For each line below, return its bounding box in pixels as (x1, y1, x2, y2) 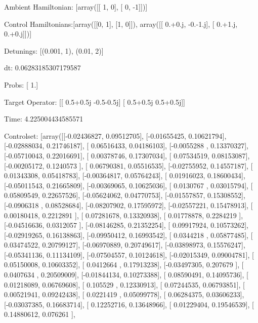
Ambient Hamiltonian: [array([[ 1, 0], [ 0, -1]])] (4, 2, 148, 12)
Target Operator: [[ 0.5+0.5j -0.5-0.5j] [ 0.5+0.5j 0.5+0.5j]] (4, 96, 185, 107)
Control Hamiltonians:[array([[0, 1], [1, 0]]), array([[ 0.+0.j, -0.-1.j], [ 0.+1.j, (4, 18, 238, 29)
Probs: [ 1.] (4, 79, 38, 90)
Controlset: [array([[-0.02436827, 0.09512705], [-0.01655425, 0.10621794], (4, 130, 227, 141)
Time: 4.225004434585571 (4, 113, 83, 124)
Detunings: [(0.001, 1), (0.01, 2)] (4, 45, 104, 56)
